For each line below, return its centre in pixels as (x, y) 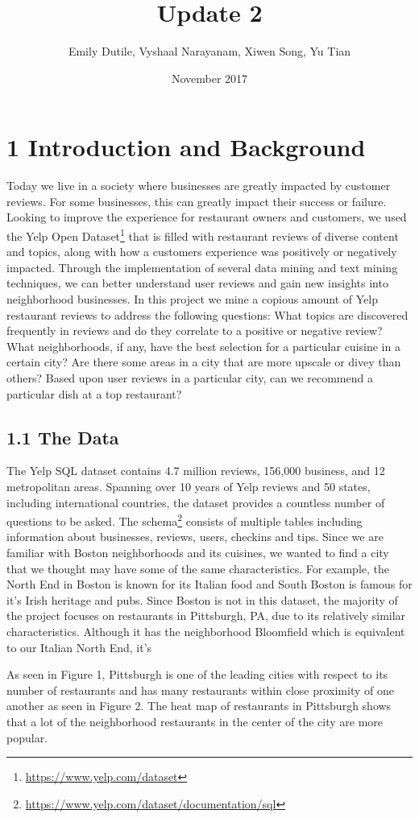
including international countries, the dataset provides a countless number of (196, 502)
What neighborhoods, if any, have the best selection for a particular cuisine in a (203, 346)
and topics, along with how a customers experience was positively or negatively (202, 252)
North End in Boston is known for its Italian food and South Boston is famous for (209, 584)
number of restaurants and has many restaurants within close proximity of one (200, 690)
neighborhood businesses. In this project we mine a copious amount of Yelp (192, 299)
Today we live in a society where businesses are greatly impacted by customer (199, 186)
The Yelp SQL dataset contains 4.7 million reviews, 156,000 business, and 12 (196, 471)
